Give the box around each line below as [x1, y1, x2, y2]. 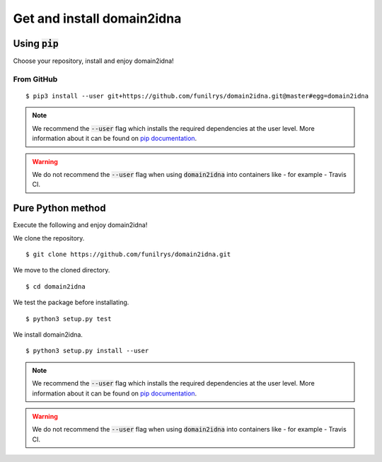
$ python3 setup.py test [25, 315, 112, 323]
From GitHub [13, 74, 58, 84]
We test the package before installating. [13, 298, 129, 307]
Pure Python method [13, 202, 106, 214]
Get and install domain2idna [13, 11, 182, 26]
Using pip [13, 37, 59, 50]
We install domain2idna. [13, 330, 83, 339]
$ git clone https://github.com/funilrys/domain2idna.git [25, 250, 231, 258]
